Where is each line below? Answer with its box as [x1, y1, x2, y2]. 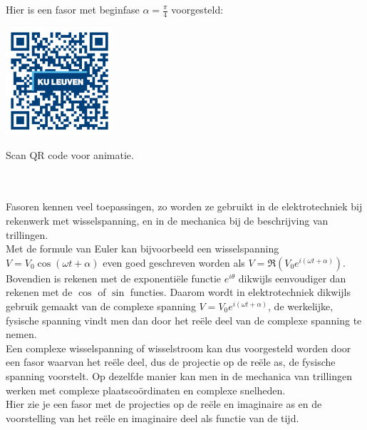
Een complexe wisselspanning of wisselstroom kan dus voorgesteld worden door [6, 340, 351, 355]
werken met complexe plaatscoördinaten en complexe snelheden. [6, 382, 286, 397]
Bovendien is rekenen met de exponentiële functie [6, 270, 222, 285]
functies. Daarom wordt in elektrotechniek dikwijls [130, 285, 351, 300]
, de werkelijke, [268, 298, 334, 313]
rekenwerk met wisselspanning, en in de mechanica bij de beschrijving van [6, 213, 329, 227]
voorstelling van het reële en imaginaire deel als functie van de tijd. [6, 410, 299, 425]
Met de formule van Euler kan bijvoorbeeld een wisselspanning [6, 241, 279, 256]
